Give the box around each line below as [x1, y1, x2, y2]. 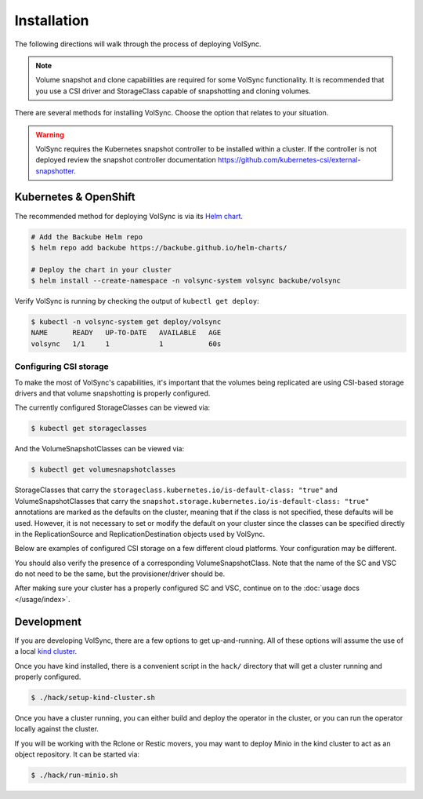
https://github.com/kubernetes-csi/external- [218, 155, 361, 165]
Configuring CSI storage [14, 361, 109, 372]
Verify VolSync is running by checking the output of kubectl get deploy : [14, 297, 259, 306]
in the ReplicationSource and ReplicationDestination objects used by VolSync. [14, 529, 266, 538]
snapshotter [35, 166, 74, 176]
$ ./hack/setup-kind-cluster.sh [31, 693, 156, 702]
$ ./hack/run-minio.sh [31, 771, 118, 780]
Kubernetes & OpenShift [14, 191, 136, 204]
